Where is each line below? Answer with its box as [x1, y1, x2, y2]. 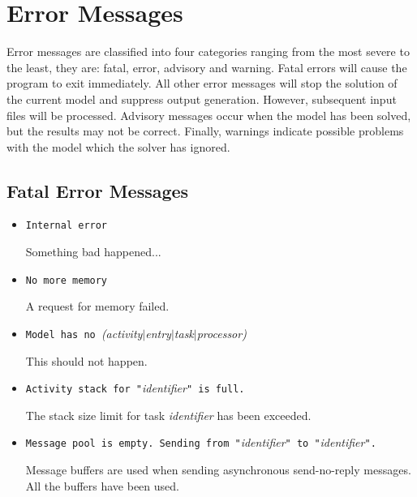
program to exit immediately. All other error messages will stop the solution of [6, 75, 398, 92]
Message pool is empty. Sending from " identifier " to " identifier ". [25, 434, 376, 451]
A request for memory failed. [25, 298, 170, 315]
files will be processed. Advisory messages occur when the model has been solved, [6, 106, 411, 123]
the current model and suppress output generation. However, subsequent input [6, 90, 397, 107]
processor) [196, 324, 247, 341]
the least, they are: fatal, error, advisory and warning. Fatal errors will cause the [6, 58, 407, 75]
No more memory [25, 274, 108, 286]
